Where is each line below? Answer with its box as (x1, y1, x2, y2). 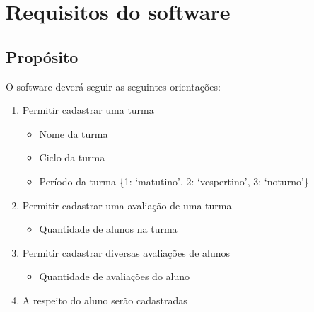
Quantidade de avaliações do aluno (39, 269, 190, 284)
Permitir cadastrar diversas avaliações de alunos (22, 245, 230, 260)
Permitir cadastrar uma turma (22, 103, 154, 117)
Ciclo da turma (39, 150, 105, 165)
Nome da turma (39, 126, 108, 141)
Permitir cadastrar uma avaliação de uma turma (22, 197, 232, 212)
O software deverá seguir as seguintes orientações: (6, 79, 221, 93)
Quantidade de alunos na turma (39, 221, 178, 236)
